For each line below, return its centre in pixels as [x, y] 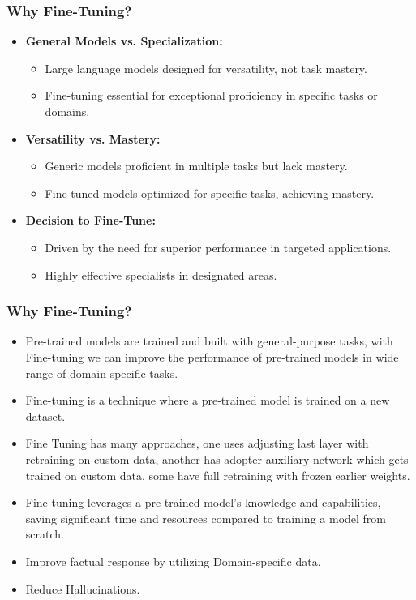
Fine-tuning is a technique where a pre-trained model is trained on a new [208, 400]
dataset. [45, 416]
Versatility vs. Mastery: [93, 138]
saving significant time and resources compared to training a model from [206, 518]
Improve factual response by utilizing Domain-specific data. [173, 561]
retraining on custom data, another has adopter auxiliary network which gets [217, 459]
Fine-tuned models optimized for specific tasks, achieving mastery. [210, 193]
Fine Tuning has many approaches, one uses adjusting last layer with [197, 443]
